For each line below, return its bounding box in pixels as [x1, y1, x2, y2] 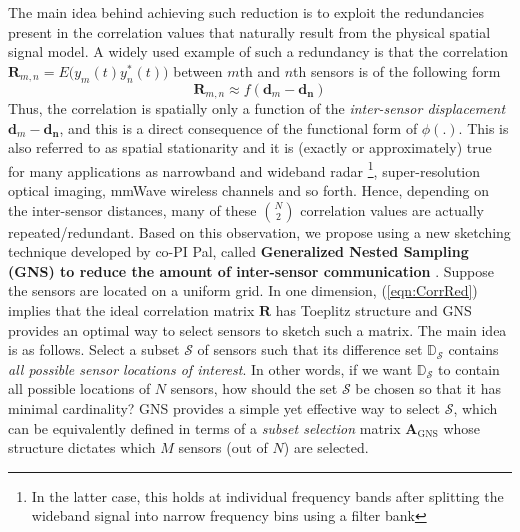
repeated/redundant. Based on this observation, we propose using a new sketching [8, 221, 511, 242]
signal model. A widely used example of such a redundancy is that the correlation [8, 41, 509, 62]
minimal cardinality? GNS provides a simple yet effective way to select [8, 398, 441, 418]
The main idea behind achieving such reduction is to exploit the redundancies [8, 2, 484, 22]
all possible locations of [8, 378, 151, 399]
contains [448, 339, 499, 360]
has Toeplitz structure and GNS [275, 300, 472, 321]
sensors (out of [178, 437, 268, 458]
